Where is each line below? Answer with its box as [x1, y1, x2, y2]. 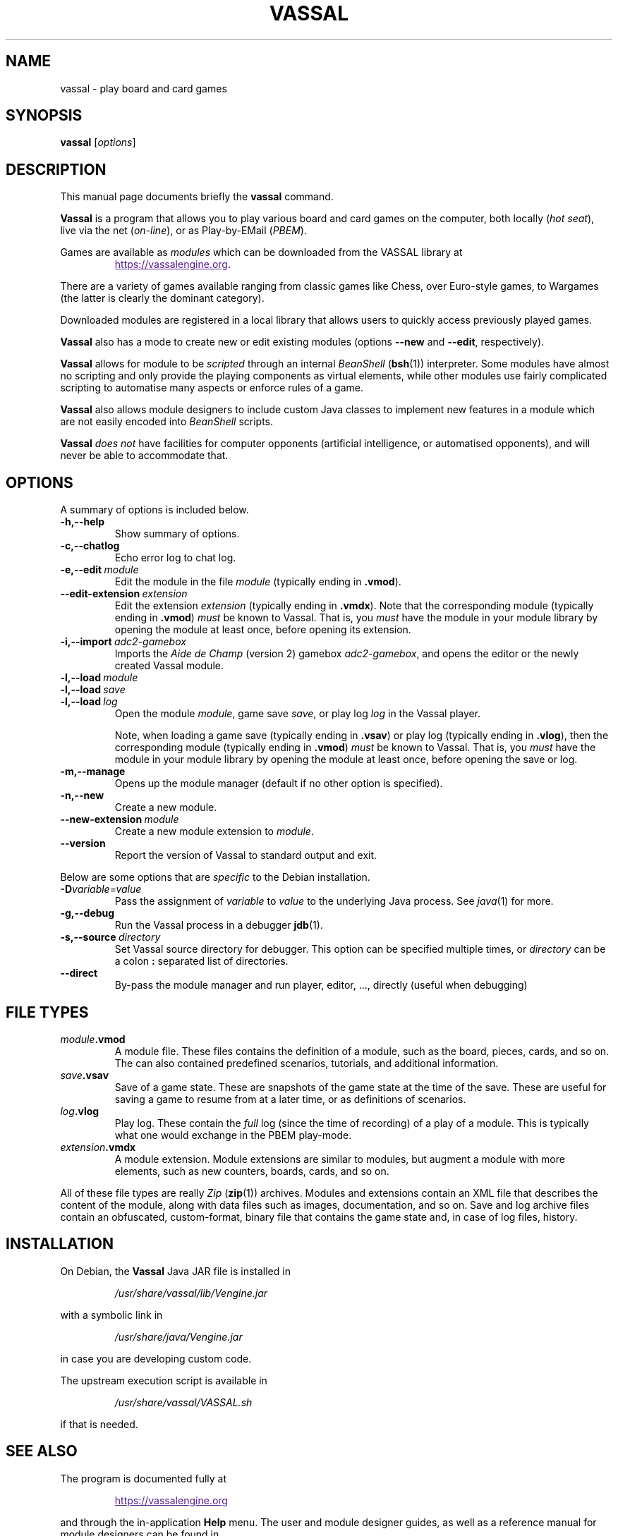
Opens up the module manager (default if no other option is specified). [114, 777, 443, 790]
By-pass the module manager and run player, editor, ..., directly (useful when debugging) [114, 979, 528, 992]
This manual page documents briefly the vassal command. [60, 190, 334, 203]
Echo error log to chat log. [114, 551, 236, 564]
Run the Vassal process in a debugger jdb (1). [114, 919, 323, 932]
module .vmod [60, 1032, 126, 1045]
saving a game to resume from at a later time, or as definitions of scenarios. [114, 1092, 466, 1105]
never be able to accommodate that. [60, 449, 229, 462]
